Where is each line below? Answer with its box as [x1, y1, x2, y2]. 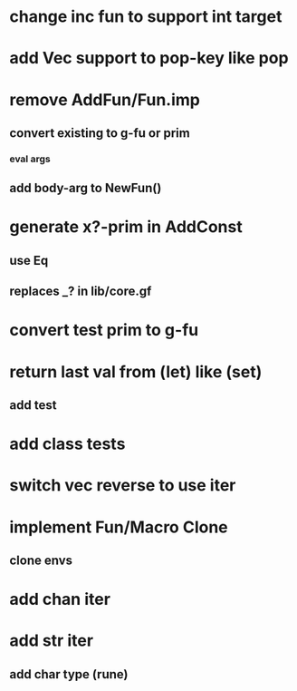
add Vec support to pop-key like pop [9, 48, 289, 69]
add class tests [9, 433, 126, 454]
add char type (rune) [9, 667, 129, 682]
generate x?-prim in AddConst [9, 217, 243, 238]
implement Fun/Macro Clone [9, 517, 228, 537]
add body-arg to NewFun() [9, 180, 162, 196]
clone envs [9, 552, 73, 568]
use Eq [9, 252, 49, 268]
